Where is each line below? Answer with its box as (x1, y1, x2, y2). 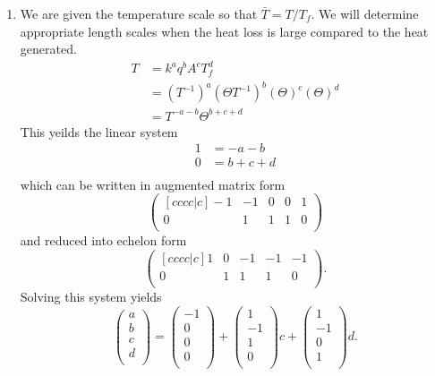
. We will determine (311, 4, 419, 22)
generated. (20, 39, 77, 58)
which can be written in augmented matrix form (20, 175, 286, 193)
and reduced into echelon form (20, 231, 187, 250)
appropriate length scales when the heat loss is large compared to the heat (20, 21, 429, 40)
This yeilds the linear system (20, 122, 178, 141)
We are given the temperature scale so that (20, 4, 258, 22)
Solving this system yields (20, 287, 162, 306)
